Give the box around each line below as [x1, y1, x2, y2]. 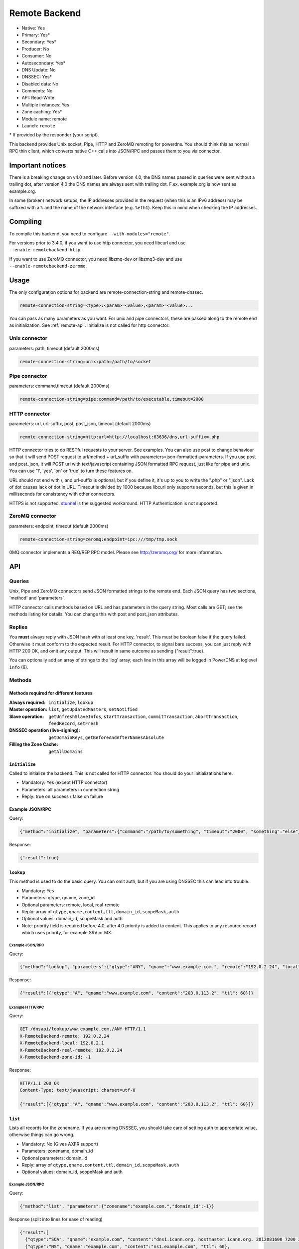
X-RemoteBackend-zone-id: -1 [19, 1054, 91, 1060]
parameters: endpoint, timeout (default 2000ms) [9, 523, 109, 529]
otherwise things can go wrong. [9, 1132, 75, 1138]
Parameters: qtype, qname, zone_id [21, 895, 95, 901]
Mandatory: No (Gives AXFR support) [21, 1141, 99, 1147]
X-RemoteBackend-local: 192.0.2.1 [19, 1040, 104, 1046]
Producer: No [21, 45, 49, 52]
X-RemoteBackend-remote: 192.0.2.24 [19, 1033, 110, 1039]
